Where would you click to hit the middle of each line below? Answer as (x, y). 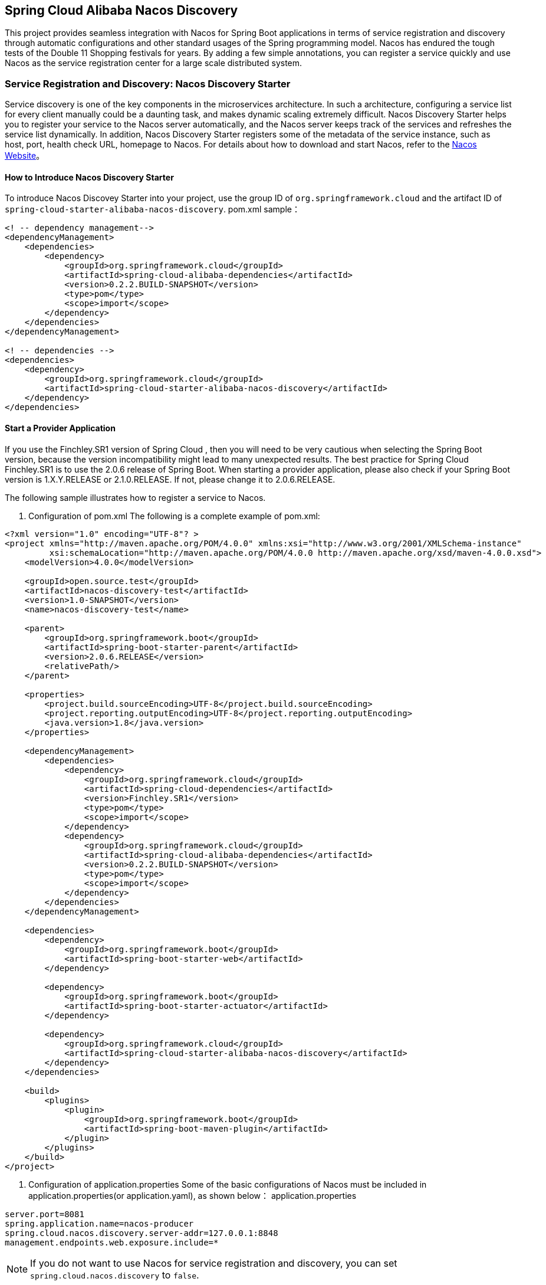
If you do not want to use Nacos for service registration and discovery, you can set (214, 1263)
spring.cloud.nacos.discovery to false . (115, 1275)
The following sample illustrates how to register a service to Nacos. (135, 497)
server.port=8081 (45, 1214)
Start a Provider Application (60, 428)
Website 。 (25, 156)
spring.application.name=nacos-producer (99, 1223)
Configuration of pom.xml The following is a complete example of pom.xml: (174, 516)
